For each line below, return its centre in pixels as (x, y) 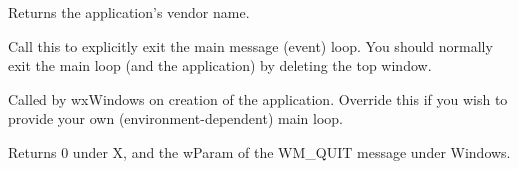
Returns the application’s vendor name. (129, 12)
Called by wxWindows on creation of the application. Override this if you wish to (258, 98)
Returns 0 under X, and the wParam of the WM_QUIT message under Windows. (259, 151)
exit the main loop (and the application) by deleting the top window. (220, 65)
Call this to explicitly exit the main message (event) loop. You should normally (250, 45)
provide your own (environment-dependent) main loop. (175, 118)
